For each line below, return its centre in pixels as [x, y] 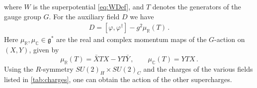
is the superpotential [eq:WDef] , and [88, 6]
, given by [44, 50]
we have [142, 16]
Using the [19, 68]
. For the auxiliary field [84, 16]
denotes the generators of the [197, 6]
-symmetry [57, 68]
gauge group [23, 16]
